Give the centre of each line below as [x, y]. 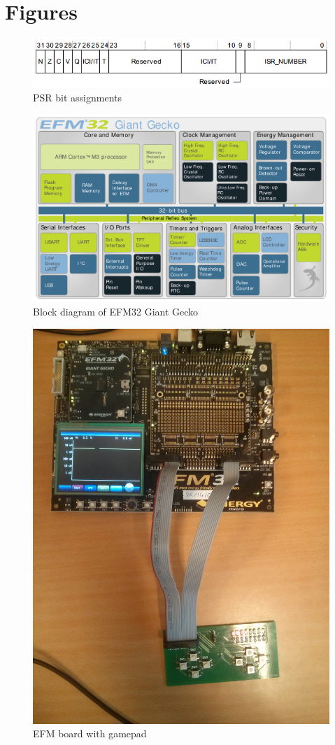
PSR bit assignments [78, 97]
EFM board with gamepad [90, 733]
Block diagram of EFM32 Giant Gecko [116, 311]
